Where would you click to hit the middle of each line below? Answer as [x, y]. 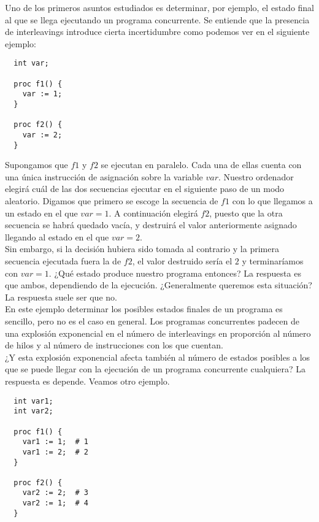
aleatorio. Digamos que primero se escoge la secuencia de [112, 201]
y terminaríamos [273, 261]
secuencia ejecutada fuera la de [63, 261]
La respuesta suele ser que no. [61, 297]
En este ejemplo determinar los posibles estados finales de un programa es [144, 309]
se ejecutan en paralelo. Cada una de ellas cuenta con [201, 165]
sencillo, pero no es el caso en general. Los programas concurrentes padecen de [152, 321]
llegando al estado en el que [57, 236]
